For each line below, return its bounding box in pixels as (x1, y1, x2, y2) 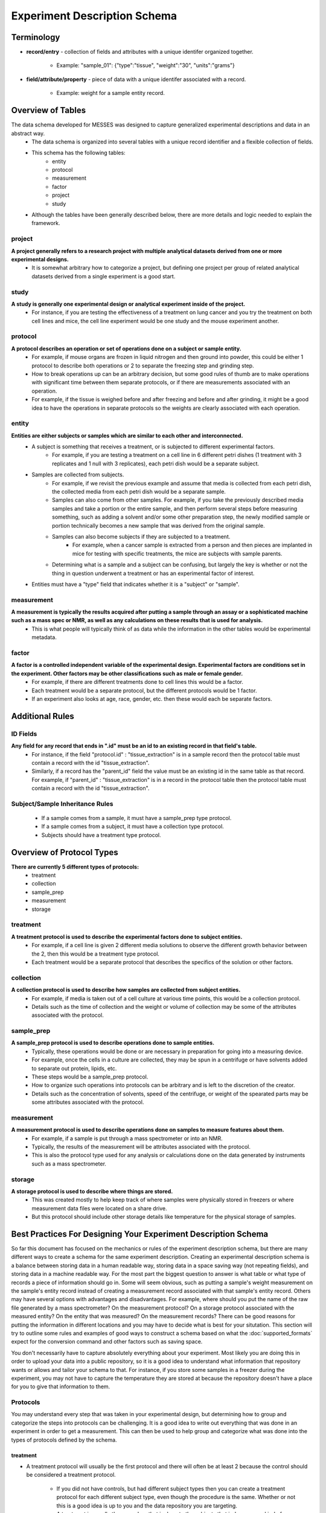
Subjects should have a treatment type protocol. (41, 831, 161, 838)
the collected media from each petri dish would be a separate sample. (52, 488, 226, 496)
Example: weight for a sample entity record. (56, 90, 165, 97)
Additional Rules (11, 711, 75, 721)
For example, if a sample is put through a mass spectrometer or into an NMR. (31, 1135, 223, 1142)
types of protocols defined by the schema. (11, 1436, 117, 1443)
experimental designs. (11, 255, 69, 263)
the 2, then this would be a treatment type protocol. (31, 950, 160, 957)
